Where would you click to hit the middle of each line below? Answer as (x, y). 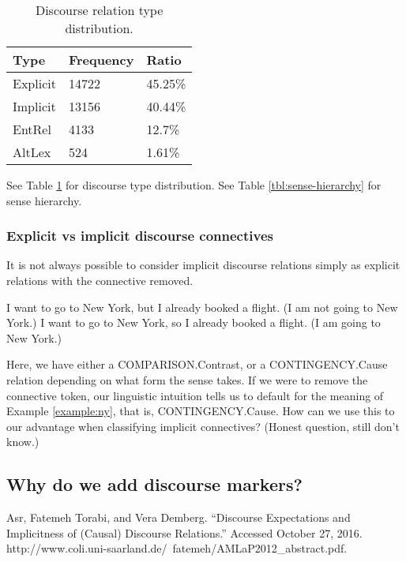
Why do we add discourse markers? (154, 484)
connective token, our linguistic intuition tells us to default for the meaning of (195, 395)
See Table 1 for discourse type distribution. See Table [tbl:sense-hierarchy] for (194, 185)
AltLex (32, 152)
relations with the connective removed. (100, 280)
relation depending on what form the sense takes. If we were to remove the (187, 379)
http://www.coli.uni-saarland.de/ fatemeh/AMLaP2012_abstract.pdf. (177, 548)
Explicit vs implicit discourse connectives (140, 236)
